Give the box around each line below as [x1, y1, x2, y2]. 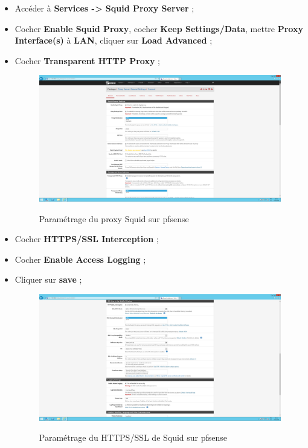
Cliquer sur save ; [14, 273, 82, 286]
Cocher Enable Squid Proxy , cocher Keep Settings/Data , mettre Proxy [14, 22, 303, 35]
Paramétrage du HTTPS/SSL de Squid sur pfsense [39, 431, 228, 444]
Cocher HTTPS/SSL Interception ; [14, 232, 159, 245]
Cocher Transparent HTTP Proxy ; [14, 54, 160, 67]
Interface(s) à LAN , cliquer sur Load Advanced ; [14, 34, 213, 47]
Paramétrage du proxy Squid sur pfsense [39, 212, 189, 225]
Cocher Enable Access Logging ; [14, 252, 146, 265]
